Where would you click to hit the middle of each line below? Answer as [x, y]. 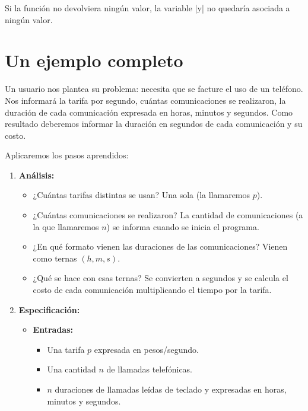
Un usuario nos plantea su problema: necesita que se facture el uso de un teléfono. [154, 89]
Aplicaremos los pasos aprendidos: [67, 155]
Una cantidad [72, 369]
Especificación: [49, 309]
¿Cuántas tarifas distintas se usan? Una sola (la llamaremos [142, 195]
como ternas [55, 258]
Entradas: [53, 329]
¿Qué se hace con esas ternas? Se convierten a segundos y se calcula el [161, 278]
